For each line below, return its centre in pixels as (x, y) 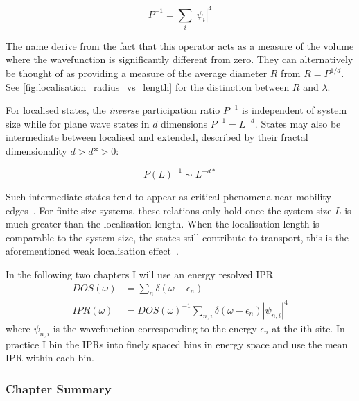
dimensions (184, 123)
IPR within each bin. (50, 358)
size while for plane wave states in (78, 123)
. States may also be (298, 123)
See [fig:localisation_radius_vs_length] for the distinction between (148, 86)
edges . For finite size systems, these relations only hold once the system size (169, 210)
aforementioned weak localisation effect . (92, 251)
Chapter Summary (59, 388)
